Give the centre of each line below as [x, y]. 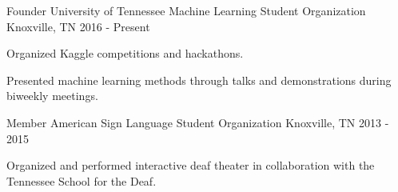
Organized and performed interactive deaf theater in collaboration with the [191, 165]
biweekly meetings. [52, 96]
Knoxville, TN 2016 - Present [78, 26]
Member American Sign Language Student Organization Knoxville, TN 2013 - [198, 122]
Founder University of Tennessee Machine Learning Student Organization [186, 10]
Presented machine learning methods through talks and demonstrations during [199, 80]
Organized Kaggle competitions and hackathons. [125, 53]
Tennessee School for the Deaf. [82, 180]
